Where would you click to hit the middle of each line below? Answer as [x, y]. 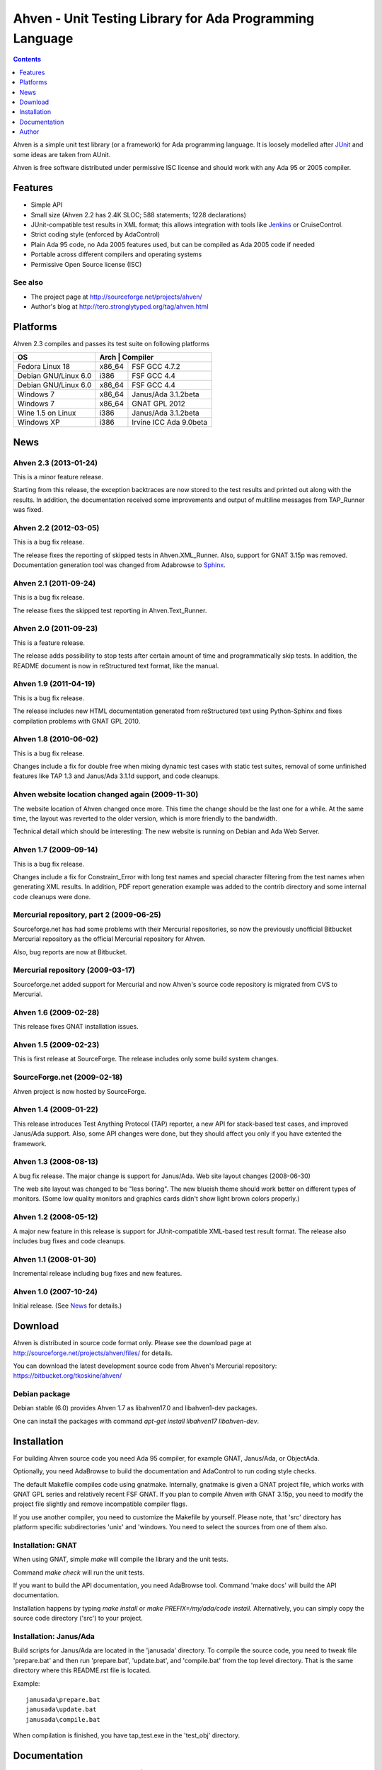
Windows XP [39, 423]
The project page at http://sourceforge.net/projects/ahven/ [117, 297]
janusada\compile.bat [63, 1719]
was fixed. [28, 510]
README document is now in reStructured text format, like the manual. [116, 666]
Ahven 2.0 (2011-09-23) [56, 629]
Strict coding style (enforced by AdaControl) [95, 234]
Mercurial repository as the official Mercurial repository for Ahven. [109, 939]
